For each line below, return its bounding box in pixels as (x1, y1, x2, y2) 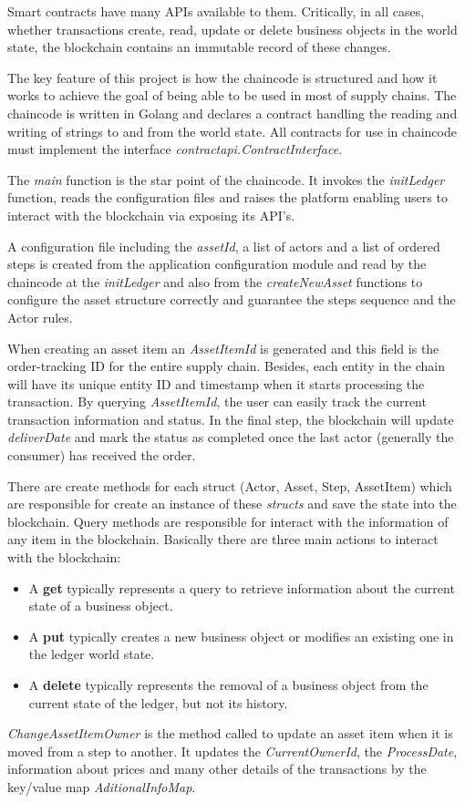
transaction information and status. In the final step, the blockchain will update (7, 409, 454, 428)
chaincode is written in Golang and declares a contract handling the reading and (7, 103, 458, 122)
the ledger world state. (28, 644, 155, 664)
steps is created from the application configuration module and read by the (7, 254, 427, 273)
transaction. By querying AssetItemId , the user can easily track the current (7, 392, 427, 411)
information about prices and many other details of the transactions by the (7, 759, 427, 778)
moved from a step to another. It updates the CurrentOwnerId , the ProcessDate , (7, 741, 458, 760)
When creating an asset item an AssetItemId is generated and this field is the (7, 338, 439, 357)
